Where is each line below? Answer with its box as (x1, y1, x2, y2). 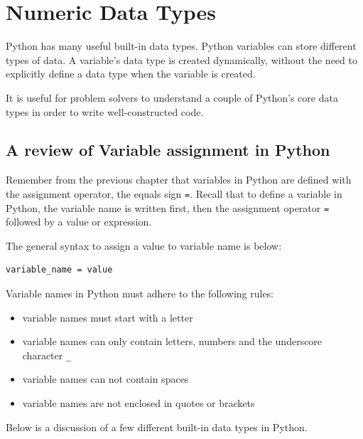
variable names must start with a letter (22, 310, 193, 324)
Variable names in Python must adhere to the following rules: (6, 285, 274, 300)
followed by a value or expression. (6, 214, 152, 229)
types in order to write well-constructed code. (6, 104, 204, 119)
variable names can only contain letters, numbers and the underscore (22, 334, 323, 349)
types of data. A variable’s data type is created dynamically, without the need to (6, 52, 357, 67)
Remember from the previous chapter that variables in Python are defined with (6, 172, 352, 187)
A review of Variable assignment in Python (6, 139, 330, 161)
